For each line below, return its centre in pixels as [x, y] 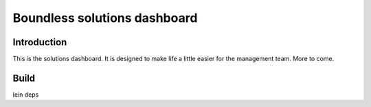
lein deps [26, 94]
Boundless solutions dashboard [105, 18]
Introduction [40, 42]
